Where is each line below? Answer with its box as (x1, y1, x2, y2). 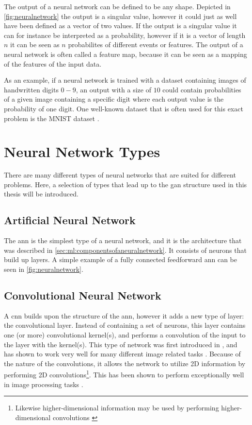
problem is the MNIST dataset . (4, 113, 99, 123)
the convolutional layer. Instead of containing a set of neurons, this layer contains (4, 320, 246, 330)
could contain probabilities (162, 84, 241, 94)
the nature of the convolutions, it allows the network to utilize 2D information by (4, 358, 246, 368)
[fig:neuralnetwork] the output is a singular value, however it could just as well (4, 11, 237, 21)
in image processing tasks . (4, 379, 83, 389)
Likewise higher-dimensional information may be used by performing (15, 403, 219, 413)
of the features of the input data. (4, 58, 102, 69)
